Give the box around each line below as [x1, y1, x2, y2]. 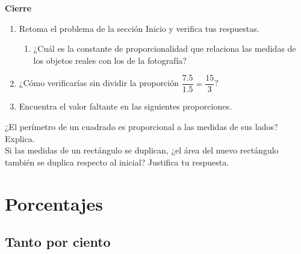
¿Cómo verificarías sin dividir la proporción [19, 76, 179, 89]
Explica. [5, 132, 35, 144]
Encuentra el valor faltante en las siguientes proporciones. [19, 100, 232, 113]
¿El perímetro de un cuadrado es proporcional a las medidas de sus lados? [5, 120, 278, 133]
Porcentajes [5, 191, 103, 215]
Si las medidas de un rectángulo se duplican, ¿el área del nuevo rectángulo [5, 144, 279, 156]
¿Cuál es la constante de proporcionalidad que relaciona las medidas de [33, 42, 296, 55]
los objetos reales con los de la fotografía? [33, 54, 187, 66]
